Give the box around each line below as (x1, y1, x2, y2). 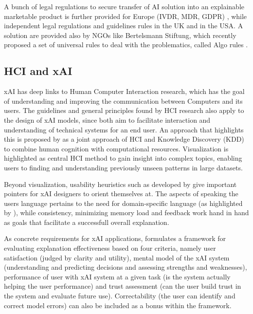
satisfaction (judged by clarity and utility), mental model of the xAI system (4, 252, 230, 262)
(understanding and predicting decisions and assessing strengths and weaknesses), (4, 262, 247, 272)
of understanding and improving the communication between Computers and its (4, 95, 243, 106)
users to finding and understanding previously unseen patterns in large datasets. (4, 162, 243, 172)
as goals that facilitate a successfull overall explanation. (4, 217, 169, 227)
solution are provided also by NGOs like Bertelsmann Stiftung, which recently (4, 30, 236, 40)
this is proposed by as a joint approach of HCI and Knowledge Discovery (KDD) (4, 134, 244, 144)
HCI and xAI (4, 63, 72, 78)
